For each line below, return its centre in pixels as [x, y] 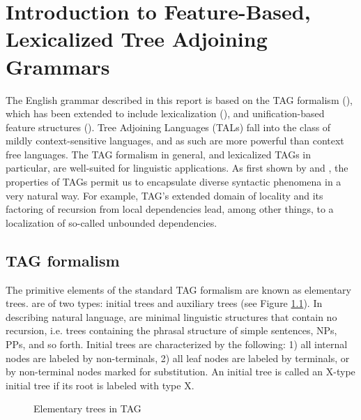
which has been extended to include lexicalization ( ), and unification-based [165, 113]
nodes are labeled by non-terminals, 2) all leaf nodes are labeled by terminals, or [178, 358]
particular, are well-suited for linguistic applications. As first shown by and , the [177, 168]
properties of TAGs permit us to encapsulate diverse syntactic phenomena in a [174, 182]
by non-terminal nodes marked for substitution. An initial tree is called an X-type [180, 372]
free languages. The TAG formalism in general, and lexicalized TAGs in [159, 154]
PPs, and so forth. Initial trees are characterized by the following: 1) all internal [177, 344]
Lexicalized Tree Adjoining [137, 39]
